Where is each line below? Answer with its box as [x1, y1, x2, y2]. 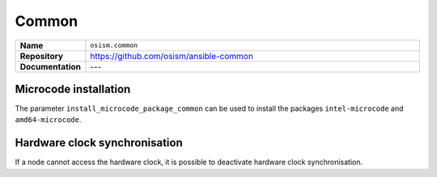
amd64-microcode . [15, 115, 82, 124]
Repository [19, 50, 64, 61]
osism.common [90, 41, 138, 50]
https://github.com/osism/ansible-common [90, 50, 254, 61]
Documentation [19, 61, 81, 72]
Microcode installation [15, 82, 131, 96]
